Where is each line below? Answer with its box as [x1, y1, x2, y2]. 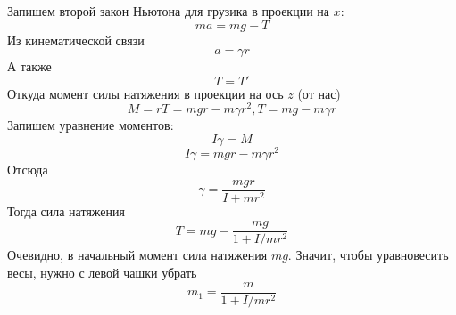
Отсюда [7, 160, 48, 179]
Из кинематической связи [7, 30, 145, 49]
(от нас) [297, 84, 341, 102]
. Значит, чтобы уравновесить [287, 246, 449, 264]
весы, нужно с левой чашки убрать [7, 263, 197, 282]
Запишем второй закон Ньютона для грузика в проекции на [7, 2, 330, 20]
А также [7, 57, 52, 76]
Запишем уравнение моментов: [7, 116, 174, 134]
